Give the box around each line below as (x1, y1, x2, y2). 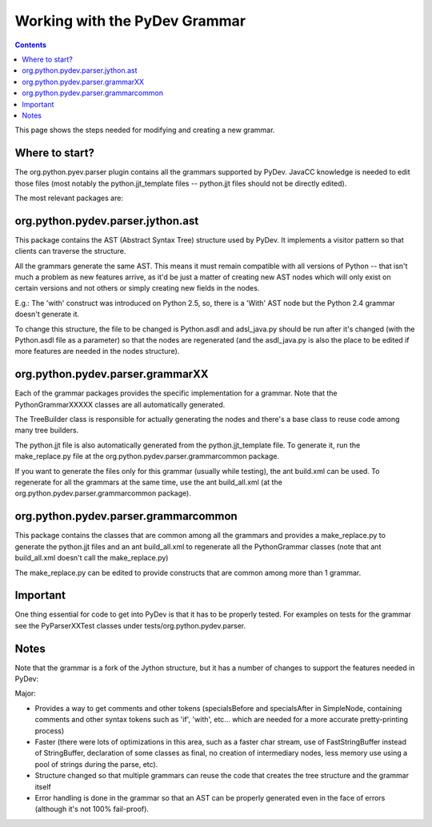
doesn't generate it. (14, 309, 80, 319)
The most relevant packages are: (14, 193, 124, 203)
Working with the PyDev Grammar (14, 12, 246, 30)
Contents (14, 40, 47, 50)
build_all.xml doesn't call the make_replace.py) (14, 553, 169, 563)
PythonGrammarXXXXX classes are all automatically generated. (14, 399, 226, 409)
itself (34, 781, 51, 792)
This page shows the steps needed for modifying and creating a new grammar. (14, 125, 275, 135)
